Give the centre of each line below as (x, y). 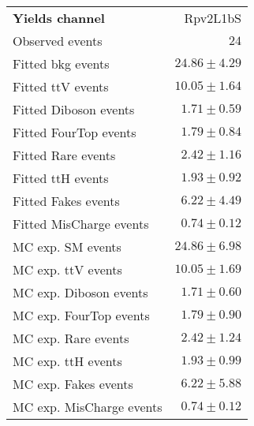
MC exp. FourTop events (81, 315)
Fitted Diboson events (74, 109)
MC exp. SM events (67, 247)
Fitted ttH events (61, 178)
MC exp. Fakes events (73, 384)
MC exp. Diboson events (80, 292)
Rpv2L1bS (213, 18)
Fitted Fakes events (66, 201)
